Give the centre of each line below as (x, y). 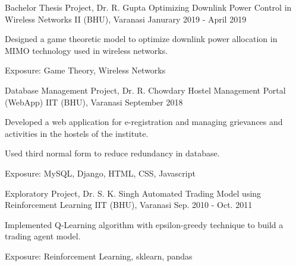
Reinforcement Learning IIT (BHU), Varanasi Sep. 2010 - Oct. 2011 (129, 205)
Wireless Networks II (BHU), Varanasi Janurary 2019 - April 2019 (126, 19)
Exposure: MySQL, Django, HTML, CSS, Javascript (100, 173)
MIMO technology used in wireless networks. (86, 50)
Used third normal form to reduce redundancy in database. (112, 153)
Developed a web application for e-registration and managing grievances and (144, 122)
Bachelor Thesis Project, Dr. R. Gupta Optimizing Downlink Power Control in (148, 7)
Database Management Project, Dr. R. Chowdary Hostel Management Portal (145, 90)
